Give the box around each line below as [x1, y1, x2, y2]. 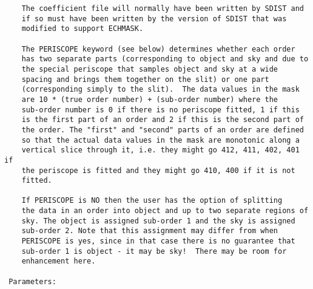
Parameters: [8, 277, 56, 286]
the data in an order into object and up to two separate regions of [21, 206, 309, 216]
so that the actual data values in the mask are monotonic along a [21, 135, 300, 144]
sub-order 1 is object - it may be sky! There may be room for [21, 246, 287, 256]
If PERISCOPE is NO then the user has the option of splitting [21, 196, 283, 205]
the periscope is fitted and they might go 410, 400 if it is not [21, 166, 295, 175]
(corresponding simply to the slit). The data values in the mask [21, 85, 300, 94]
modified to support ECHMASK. [21, 24, 144, 33]
